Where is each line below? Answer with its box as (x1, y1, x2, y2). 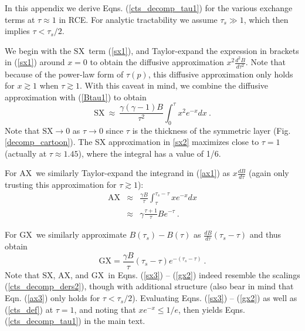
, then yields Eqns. (178, 303, 245, 315)
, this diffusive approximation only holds (148, 67, 293, 80)
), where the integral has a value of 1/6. (78, 147, 221, 159)
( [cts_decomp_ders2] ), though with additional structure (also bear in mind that (5, 280, 294, 292)
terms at (5, 13, 35, 25)
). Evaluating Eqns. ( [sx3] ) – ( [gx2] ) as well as (132, 292, 297, 304)
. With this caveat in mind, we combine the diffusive (80, 79, 269, 92)
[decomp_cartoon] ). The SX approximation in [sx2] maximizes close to (5, 136, 259, 148)
